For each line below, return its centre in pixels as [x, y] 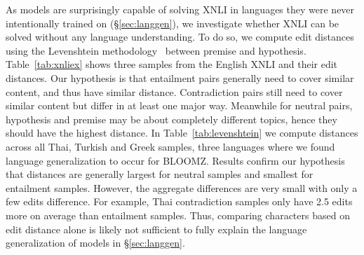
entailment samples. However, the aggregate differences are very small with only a [182, 187]
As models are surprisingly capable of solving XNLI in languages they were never [180, 9]
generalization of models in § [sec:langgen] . [95, 243]
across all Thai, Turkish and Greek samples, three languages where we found [170, 146]
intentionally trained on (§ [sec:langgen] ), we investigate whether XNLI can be [173, 23]
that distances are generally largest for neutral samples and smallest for [160, 174]
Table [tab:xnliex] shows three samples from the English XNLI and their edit [172, 64]
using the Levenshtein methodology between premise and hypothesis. [156, 50]
